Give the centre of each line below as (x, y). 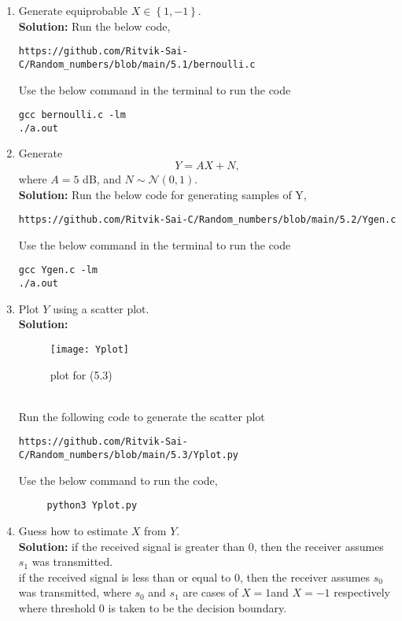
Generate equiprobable (73, 10)
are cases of (210, 592)
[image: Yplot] (90, 349)
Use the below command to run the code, (118, 480)
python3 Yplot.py (92, 506)
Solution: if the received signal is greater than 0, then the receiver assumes (201, 546)
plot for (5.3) (81, 374)
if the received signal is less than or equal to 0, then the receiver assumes (194, 577)
